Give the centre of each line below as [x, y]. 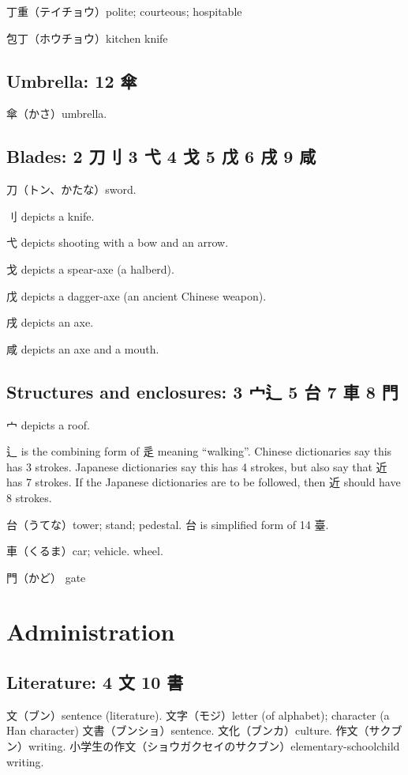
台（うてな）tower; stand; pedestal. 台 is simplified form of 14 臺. [168, 524]
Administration [91, 631]
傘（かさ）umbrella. [57, 113]
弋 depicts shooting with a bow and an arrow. [118, 242]
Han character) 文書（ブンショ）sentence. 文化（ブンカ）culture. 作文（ [188, 730]
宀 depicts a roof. [48, 424]
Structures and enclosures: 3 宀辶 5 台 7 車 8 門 [202, 391]
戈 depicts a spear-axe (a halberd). [90, 268]
